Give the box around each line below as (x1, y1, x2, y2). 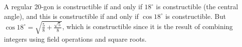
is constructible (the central (156, 1, 238, 11)
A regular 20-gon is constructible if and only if (4, 1, 143, 11)
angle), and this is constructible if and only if (4, 11, 139, 21)
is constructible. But (165, 11, 226, 21)
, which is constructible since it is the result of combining (62, 21, 233, 31)
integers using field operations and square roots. (4, 33, 147, 44)
